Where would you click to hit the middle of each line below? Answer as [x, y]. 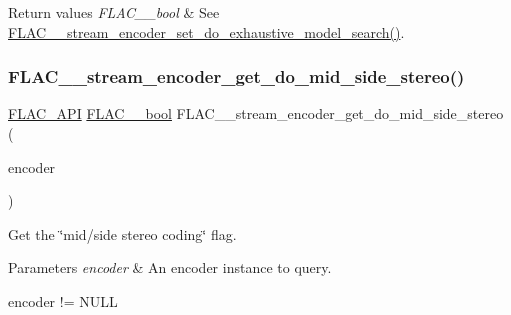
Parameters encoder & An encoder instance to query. [170, 267]
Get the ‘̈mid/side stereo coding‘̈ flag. [122, 233]
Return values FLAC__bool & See [114, 12]
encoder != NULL [63, 300]
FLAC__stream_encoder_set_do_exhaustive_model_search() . [206, 31]
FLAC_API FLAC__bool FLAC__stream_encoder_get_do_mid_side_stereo [256, 113]
